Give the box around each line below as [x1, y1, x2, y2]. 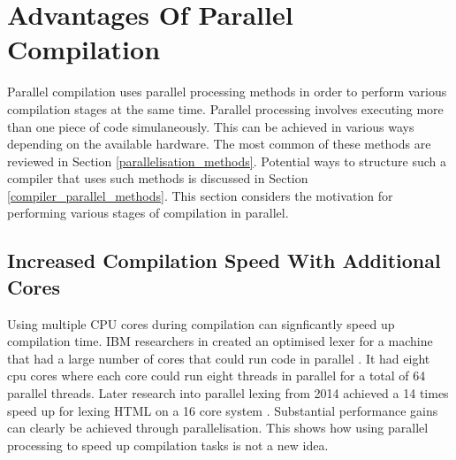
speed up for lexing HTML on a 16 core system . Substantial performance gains [7, 401, 438, 419]
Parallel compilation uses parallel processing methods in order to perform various [7, 82, 447, 101]
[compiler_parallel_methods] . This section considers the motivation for [7, 186, 393, 204]
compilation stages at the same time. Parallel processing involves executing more [7, 99, 444, 118]
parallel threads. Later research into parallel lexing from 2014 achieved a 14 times [7, 384, 449, 402]
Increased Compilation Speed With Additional [7, 247, 441, 274]
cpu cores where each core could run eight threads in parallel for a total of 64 [7, 366, 426, 385]
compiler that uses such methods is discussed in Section [7, 169, 308, 188]
